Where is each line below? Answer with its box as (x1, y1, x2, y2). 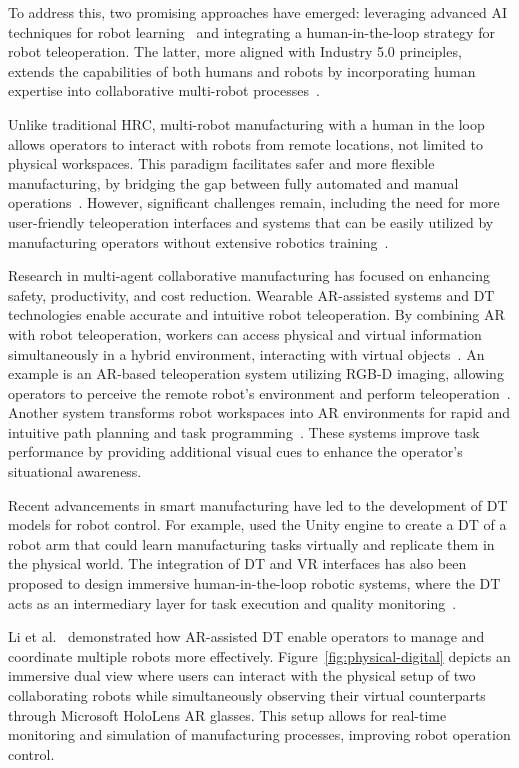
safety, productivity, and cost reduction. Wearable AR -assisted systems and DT (8, 284, 495, 305)
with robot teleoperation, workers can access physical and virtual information (8, 323, 482, 344)
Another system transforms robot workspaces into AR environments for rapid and (8, 402, 510, 423)
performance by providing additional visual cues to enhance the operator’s (8, 441, 463, 462)
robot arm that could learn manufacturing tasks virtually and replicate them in (8, 533, 495, 554)
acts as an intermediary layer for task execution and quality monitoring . (8, 592, 457, 613)
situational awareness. (8, 461, 142, 482)
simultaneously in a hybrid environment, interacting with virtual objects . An (8, 343, 485, 364)
